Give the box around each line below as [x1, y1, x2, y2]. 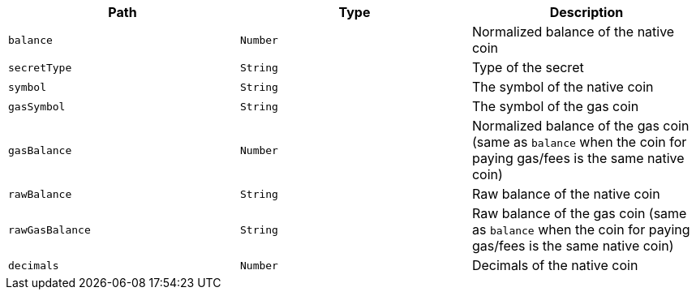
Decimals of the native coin [471, 257, 638, 273]
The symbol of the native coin [471, 79, 654, 95]
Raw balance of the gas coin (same [471, 205, 687, 221]
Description [549, 4, 624, 20]
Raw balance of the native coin [471, 186, 660, 202]
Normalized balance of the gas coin [471, 118, 690, 134]
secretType [8, 61, 72, 74]
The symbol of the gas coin [471, 98, 639, 114]
